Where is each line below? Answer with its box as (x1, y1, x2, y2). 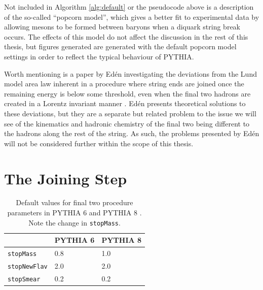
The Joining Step (4, 168, 127, 188)
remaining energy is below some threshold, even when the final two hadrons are (4, 88, 251, 99)
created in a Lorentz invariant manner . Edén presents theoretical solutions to (4, 98, 246, 109)
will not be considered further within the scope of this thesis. (4, 138, 194, 148)
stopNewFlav (8, 263, 48, 271)
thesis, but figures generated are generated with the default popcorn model (4, 41, 237, 52)
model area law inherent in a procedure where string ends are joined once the (4, 78, 244, 89)
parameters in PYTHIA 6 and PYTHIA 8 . (7, 207, 142, 218)
